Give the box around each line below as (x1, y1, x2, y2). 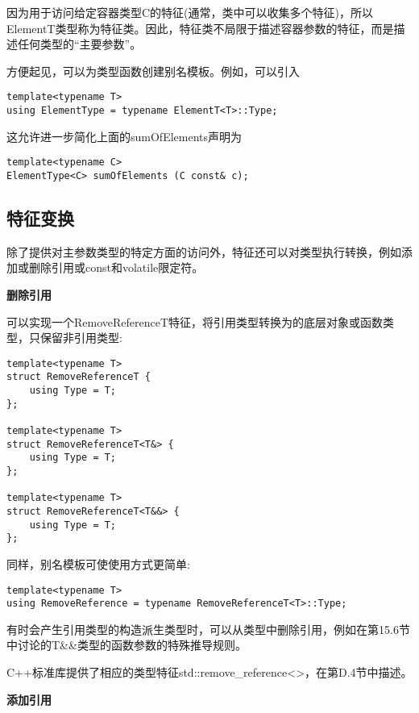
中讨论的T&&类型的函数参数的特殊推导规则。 (6, 636, 247, 653)
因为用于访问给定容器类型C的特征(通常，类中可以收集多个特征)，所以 (6, 4, 373, 20)
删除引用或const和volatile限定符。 (28, 259, 204, 276)
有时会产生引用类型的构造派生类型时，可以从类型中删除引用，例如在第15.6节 (6, 620, 410, 637)
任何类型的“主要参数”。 (17, 35, 142, 52)
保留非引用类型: (39, 329, 122, 346)
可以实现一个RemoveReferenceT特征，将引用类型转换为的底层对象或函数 (6, 313, 384, 330)
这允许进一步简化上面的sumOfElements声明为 (6, 127, 243, 144)
